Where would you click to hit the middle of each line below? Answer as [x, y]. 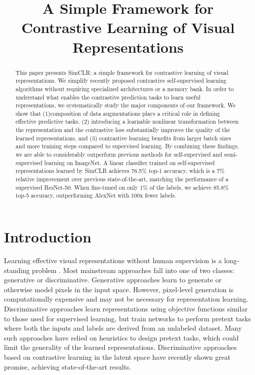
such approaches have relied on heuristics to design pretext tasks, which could [121, 337]
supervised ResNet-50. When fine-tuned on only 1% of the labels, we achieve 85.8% [122, 187]
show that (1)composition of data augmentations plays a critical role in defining [118, 113]
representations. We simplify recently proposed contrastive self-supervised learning [121, 81]
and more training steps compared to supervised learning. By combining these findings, [127, 146]
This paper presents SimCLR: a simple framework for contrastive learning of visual [122, 72]
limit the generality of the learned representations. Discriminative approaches [120, 347]
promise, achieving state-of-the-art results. [68, 366]
